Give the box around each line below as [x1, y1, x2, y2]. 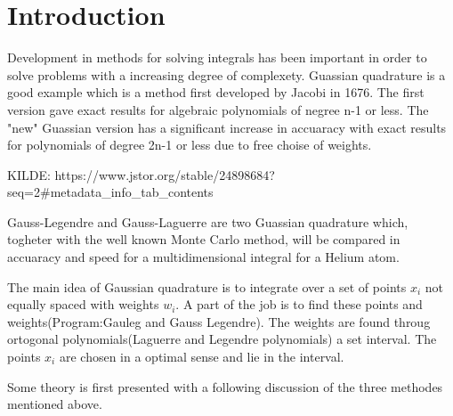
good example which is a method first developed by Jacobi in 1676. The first [7, 83, 425, 102]
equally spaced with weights [7, 295, 159, 314]
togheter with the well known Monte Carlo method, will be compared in [7, 230, 400, 249]
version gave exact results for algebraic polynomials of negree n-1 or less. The [7, 100, 429, 118]
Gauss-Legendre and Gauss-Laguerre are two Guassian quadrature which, [7, 212, 409, 231]
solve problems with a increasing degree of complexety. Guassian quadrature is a [7, 65, 446, 84]
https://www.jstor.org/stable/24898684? [54, 165, 275, 184]
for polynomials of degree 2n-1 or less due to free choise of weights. [7, 135, 372, 154]
